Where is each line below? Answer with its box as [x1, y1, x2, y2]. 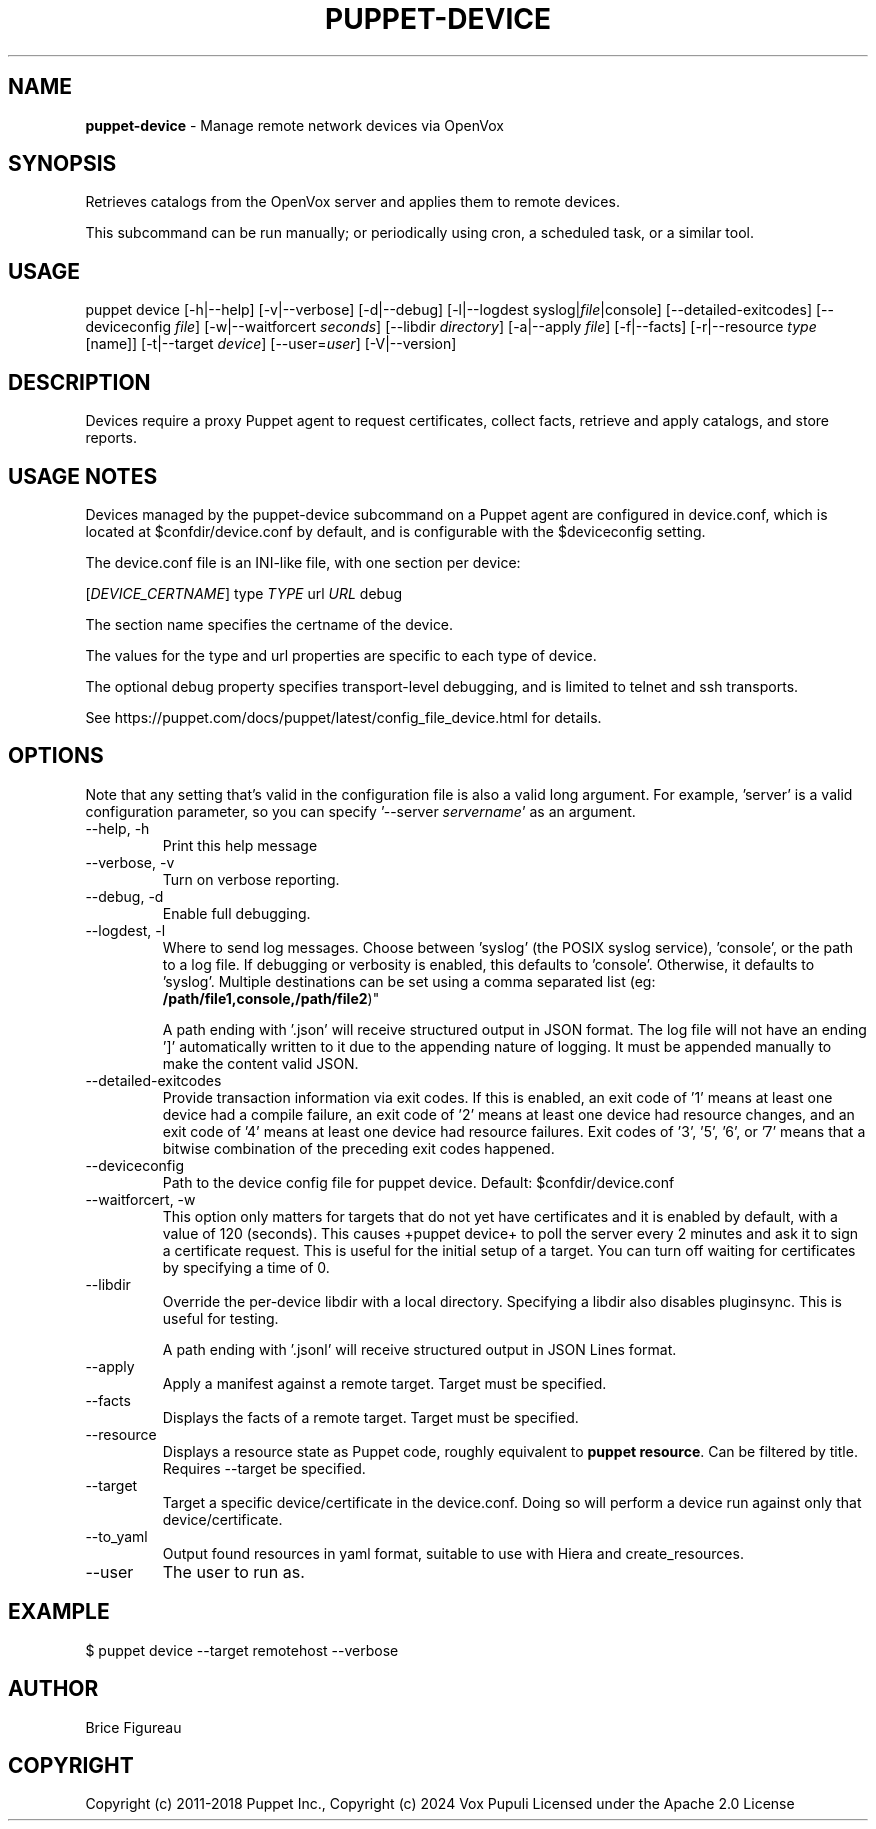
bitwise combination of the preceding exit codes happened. [162, 1139, 555, 1157]
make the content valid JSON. [162, 1054, 359, 1072]
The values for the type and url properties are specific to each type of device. [85, 646, 597, 664]
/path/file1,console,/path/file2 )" [162, 989, 380, 1007]
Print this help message [162, 836, 318, 854]
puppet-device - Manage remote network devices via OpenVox [85, 116, 504, 134]
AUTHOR [8, 1676, 99, 1702]
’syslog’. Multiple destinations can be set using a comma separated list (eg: [162, 972, 656, 990]
